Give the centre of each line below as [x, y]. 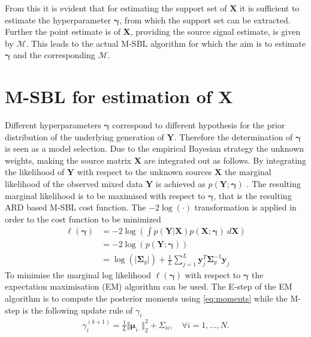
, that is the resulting [253, 195]
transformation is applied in [245, 207]
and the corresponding [54, 55]
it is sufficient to [270, 8]
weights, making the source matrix [68, 160]
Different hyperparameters [53, 125]
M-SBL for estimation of [108, 96]
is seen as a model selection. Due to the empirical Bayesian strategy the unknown [155, 148]
